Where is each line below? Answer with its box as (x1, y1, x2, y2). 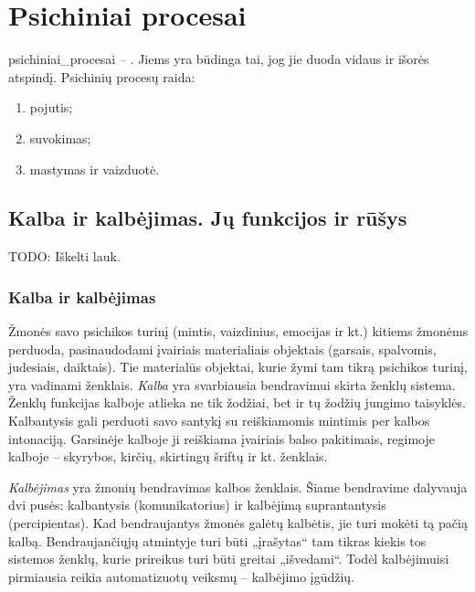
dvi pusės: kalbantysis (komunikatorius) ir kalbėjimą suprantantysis (8, 495, 386, 514)
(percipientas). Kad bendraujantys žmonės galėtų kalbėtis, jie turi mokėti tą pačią (8, 513, 468, 533)
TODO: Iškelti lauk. (8, 247, 121, 266)
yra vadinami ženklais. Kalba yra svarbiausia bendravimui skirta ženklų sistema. (8, 375, 456, 394)
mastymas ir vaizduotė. (29, 159, 160, 178)
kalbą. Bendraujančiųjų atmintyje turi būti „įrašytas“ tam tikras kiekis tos (8, 531, 427, 550)
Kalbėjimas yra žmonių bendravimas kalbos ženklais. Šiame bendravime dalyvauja (8, 477, 468, 496)
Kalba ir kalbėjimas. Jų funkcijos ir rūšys (8, 204, 407, 232)
